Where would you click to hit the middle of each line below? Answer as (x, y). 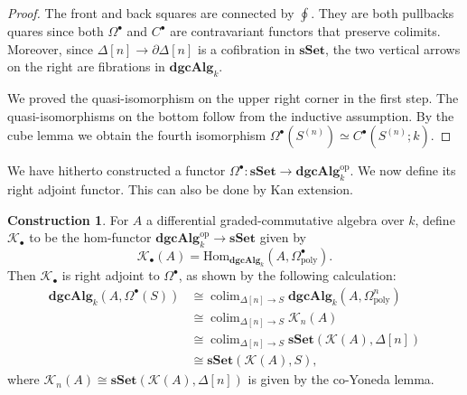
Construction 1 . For (68, 219)
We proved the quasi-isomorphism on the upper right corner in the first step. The (233, 97)
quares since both (56, 31)
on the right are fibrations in (86, 66)
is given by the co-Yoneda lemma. (341, 379)
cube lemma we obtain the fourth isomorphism (137, 135)
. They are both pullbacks (383, 13)
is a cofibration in (247, 48)
